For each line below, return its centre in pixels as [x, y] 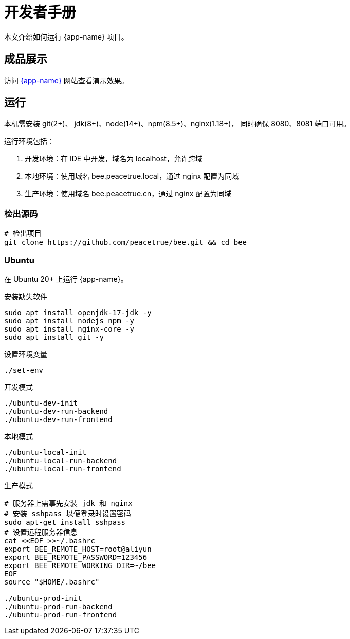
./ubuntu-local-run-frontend [63, 469]
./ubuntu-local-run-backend [61, 460]
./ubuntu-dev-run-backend [56, 411]
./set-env [24, 370]
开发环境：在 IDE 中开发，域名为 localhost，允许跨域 [114, 159]
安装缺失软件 [26, 296]
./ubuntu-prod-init [43, 598]
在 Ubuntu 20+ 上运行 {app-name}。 [66, 279]
